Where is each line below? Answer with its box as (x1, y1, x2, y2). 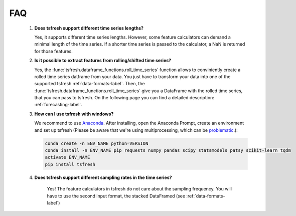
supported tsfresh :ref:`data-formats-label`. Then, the (34, 81, 145, 87)
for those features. (34, 48, 73, 54)
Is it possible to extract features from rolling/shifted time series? (34, 58, 172, 64)
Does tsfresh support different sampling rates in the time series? (34, 174, 173, 180)
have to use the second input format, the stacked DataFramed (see (47, 193, 186, 199)
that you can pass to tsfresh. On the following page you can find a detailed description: (34, 95, 214, 101)
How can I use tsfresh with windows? (34, 111, 114, 117)
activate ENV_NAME (45, 154, 90, 160)
